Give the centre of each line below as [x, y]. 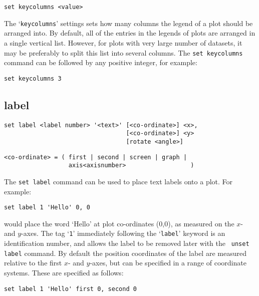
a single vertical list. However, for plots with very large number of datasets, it [123, 42]
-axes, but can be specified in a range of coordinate [168, 263]
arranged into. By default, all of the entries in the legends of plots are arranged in [130, 33]
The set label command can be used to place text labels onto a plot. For [118, 181]
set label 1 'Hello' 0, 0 [47, 208]
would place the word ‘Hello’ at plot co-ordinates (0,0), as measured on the [119, 223]
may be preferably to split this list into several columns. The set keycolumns [123, 52]
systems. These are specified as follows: [64, 272]
